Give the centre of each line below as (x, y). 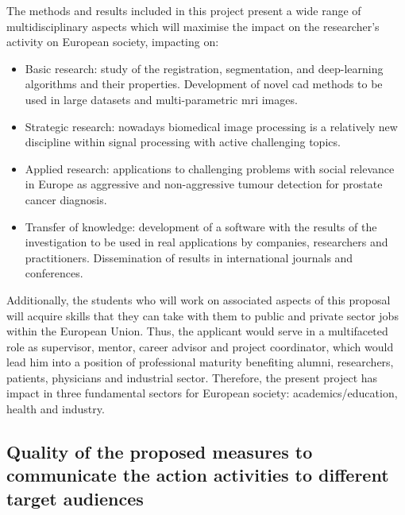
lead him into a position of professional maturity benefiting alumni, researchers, (200, 362)
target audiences (75, 498)
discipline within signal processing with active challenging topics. (183, 142)
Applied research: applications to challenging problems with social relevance (210, 168)
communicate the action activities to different (198, 475)
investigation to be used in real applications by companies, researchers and (206, 242)
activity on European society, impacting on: (113, 42)
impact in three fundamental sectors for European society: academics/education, (202, 393)
